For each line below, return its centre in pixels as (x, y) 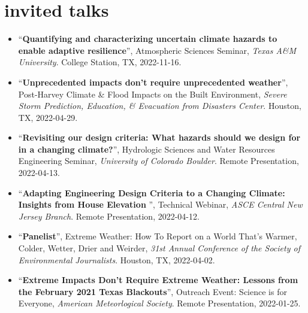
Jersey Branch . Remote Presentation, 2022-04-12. (109, 216)
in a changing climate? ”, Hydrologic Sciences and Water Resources (147, 149)
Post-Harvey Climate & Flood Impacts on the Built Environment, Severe (153, 94)
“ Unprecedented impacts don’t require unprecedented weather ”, (153, 82)
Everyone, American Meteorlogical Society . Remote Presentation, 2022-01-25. (159, 303)
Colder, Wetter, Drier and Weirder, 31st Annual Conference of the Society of (159, 248)
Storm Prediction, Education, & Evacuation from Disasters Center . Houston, (160, 106)
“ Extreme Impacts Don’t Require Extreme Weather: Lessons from (158, 280)
